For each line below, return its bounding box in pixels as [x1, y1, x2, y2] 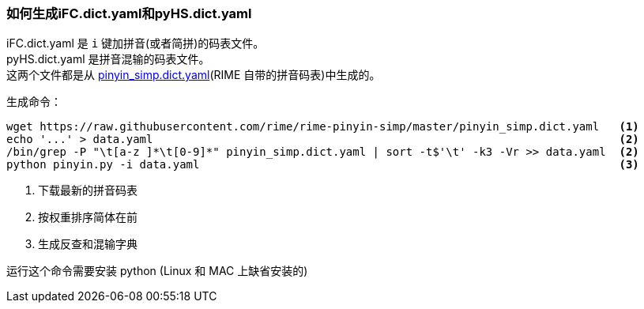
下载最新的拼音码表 [38, 183, 137, 198]
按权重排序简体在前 [38, 210, 137, 224]
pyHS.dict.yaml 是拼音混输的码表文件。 [6, 52, 210, 66]
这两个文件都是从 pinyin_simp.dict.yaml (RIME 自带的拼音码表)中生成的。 [6, 68, 381, 82]
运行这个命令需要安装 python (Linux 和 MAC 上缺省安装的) [6, 264, 308, 278]
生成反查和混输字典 [38, 237, 137, 251]
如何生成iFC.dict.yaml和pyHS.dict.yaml [6, 6, 252, 21]
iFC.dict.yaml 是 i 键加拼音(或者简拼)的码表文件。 [6, 36, 265, 51]
